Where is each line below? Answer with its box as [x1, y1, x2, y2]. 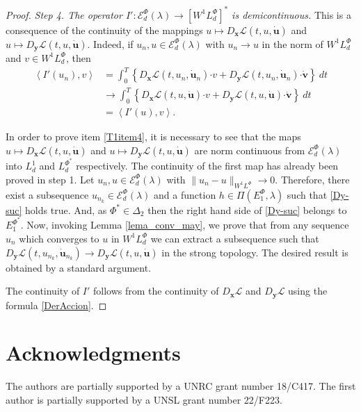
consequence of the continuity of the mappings [6, 22, 203, 37]
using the [288, 283, 328, 298]
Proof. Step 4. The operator [6, 7, 122, 22]
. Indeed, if [87, 36, 134, 51]
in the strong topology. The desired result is [161, 245, 348, 259]
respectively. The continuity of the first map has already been [76, 158, 339, 173]
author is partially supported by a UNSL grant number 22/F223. [6, 392, 282, 406]
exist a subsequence [6, 187, 89, 201]
